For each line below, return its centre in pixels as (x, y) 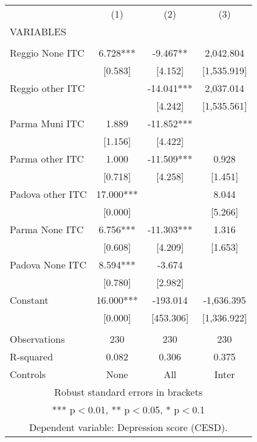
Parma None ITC (47, 229)
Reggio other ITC (47, 88)
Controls (28, 374)
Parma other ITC (47, 159)
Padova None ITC (48, 265)
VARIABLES (38, 31)
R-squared (32, 356)
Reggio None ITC (47, 53)
